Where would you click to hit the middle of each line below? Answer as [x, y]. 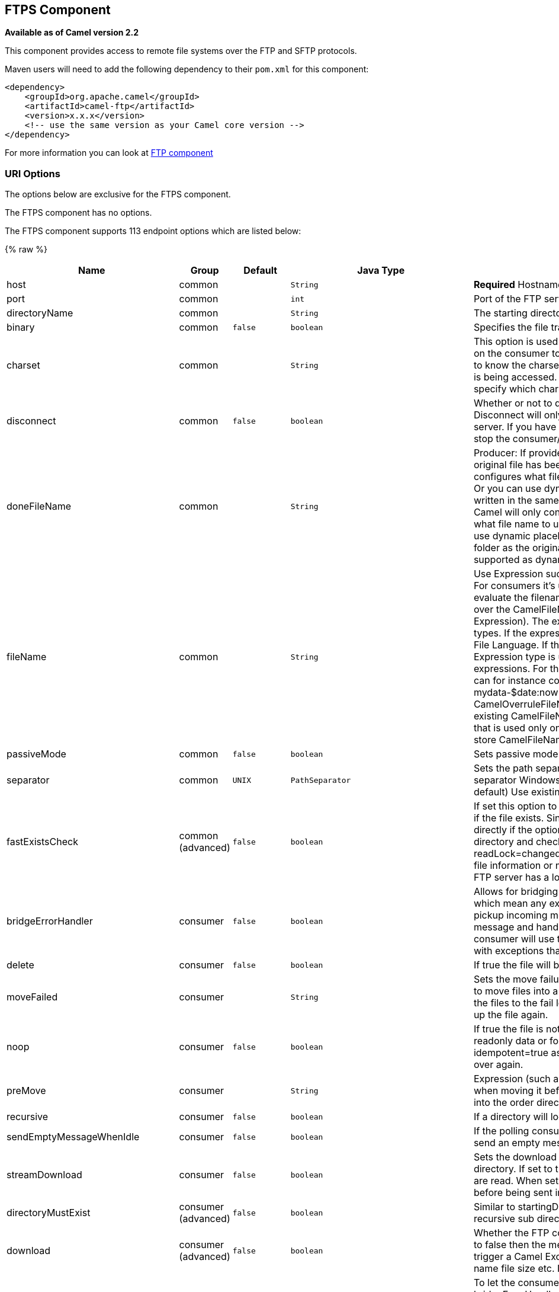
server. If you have [515, 427]
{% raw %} [26, 250]
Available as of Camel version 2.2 [72, 33]
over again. [498, 1065]
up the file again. [511, 1015]
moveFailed [32, 997]
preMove [26, 1091]
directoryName [40, 313]
